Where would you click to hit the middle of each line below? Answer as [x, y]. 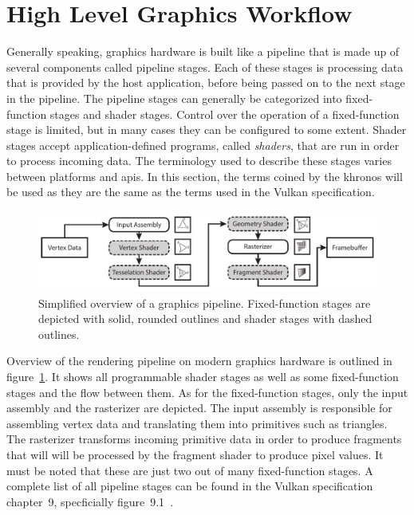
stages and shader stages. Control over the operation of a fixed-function [225, 114]
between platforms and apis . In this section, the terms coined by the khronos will [205, 176]
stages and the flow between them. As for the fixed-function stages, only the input [207, 392]
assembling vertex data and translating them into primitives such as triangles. [197, 423]
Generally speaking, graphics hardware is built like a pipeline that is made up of [203, 51]
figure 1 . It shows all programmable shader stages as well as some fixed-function [203, 377]
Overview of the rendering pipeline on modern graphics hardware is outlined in [199, 361]
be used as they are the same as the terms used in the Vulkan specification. [191, 192]
